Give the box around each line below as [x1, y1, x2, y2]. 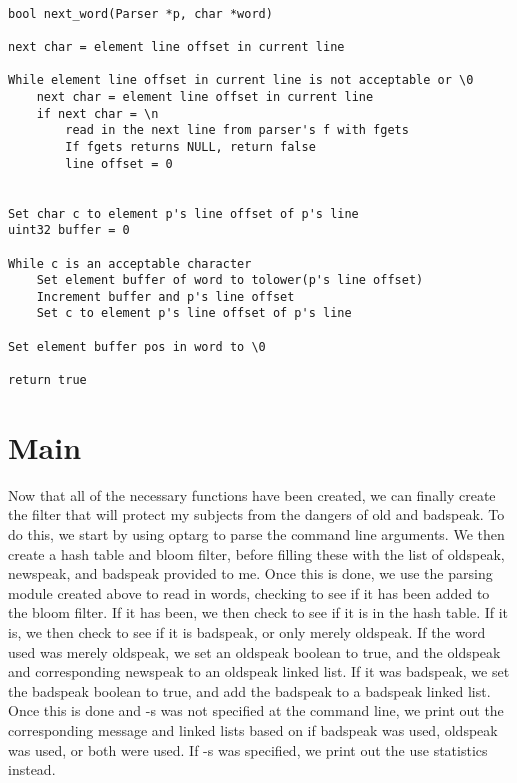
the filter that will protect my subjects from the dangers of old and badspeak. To [8, 504, 505, 525]
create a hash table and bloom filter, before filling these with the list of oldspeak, [8, 543, 505, 564]
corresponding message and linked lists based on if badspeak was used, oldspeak [8, 720, 498, 740]
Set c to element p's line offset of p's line [36, 306, 352, 321]
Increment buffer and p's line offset [36, 289, 295, 304]
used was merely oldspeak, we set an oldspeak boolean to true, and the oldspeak [8, 641, 501, 662]
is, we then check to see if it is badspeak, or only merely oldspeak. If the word [8, 622, 486, 643]
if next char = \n [36, 106, 159, 121]
